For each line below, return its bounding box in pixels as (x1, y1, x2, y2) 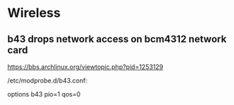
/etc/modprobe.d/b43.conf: (7, 76, 88, 85)
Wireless (7, 5, 61, 21)
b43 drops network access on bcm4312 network (7, 33, 227, 45)
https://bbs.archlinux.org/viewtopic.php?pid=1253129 (7, 63, 164, 71)
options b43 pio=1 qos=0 (7, 90, 81, 98)
